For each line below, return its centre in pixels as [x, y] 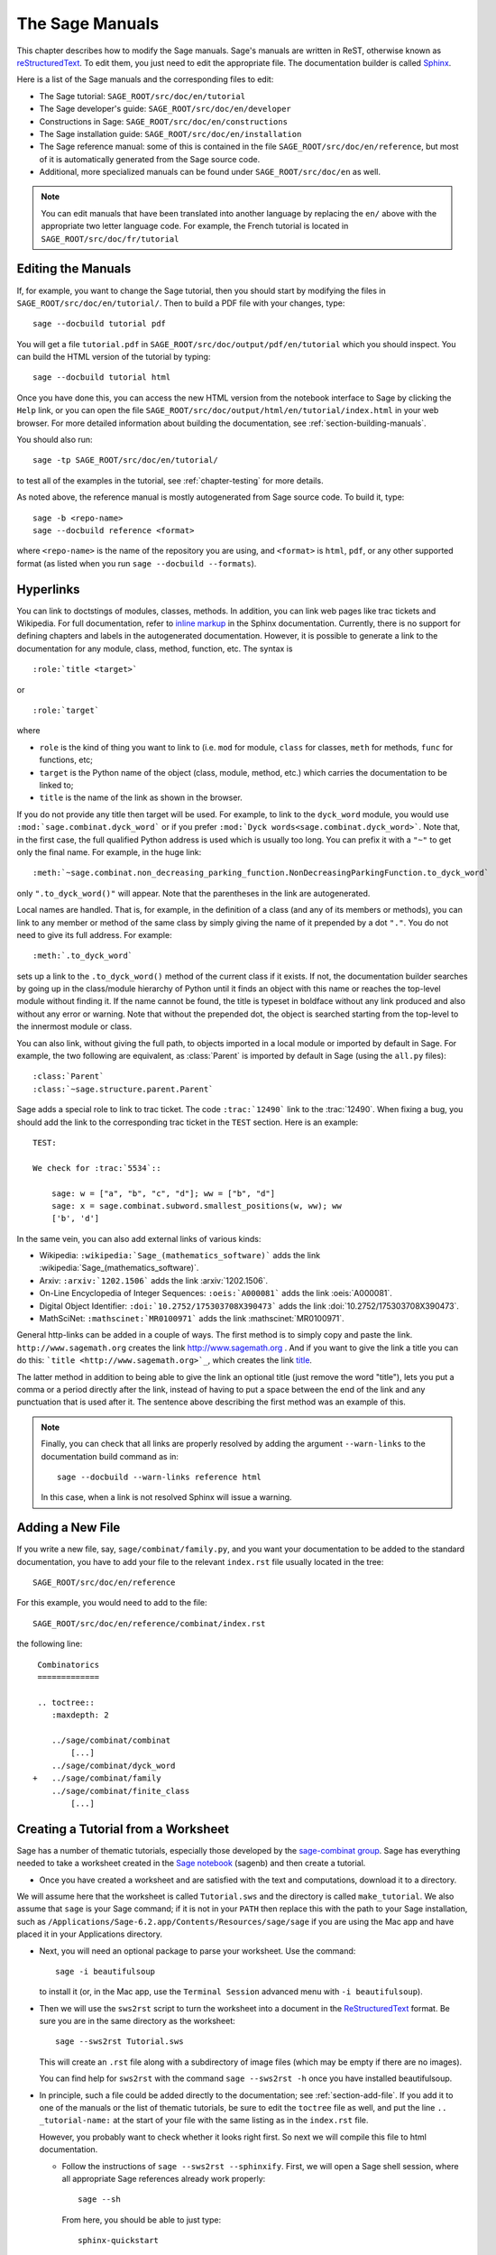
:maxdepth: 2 [80, 1715]
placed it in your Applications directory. [89, 1934]
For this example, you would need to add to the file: [112, 1603]
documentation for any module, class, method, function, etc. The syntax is [155, 649]
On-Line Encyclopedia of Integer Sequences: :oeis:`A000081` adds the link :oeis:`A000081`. [216, 1293]
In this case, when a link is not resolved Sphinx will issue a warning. [166, 1497]
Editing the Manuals [74, 269]
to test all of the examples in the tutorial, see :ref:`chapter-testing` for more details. [170, 480]
